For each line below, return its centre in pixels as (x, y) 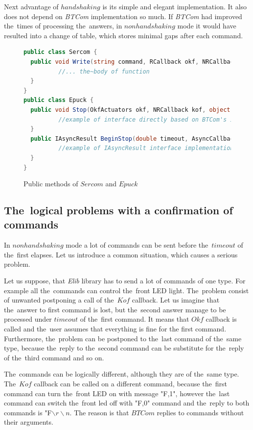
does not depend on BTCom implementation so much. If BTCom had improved (123, 16)
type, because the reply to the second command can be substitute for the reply (124, 348)
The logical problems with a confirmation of (118, 210)
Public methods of (51, 184)
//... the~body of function (104, 71)
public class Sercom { (60, 52)
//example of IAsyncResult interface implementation (146, 148)
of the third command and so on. (54, 357)
